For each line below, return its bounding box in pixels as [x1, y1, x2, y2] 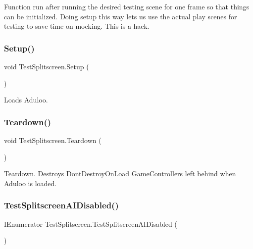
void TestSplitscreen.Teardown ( [4, 135, 101, 145]
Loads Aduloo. [4, 95, 48, 105]
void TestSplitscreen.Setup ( [4, 61, 89, 71]
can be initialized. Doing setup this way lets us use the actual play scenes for [4, 11, 237, 21]
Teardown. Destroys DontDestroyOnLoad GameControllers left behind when [4, 168, 236, 179]
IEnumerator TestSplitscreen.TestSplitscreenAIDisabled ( [4, 218, 177, 229]
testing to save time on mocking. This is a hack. [4, 21, 150, 31]
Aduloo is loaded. [4, 178, 57, 188]
